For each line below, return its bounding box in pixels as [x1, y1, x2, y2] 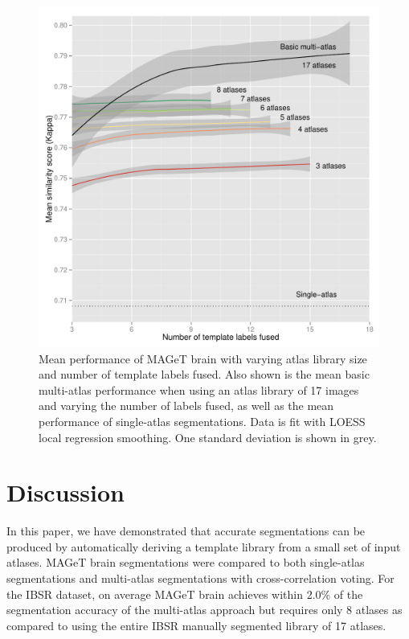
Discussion [6, 476, 125, 509]
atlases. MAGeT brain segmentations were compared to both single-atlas [6, 554, 365, 571]
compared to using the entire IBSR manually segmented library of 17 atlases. [6, 616, 387, 633]
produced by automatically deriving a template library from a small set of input [6, 538, 401, 555]
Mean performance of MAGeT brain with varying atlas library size [39, 350, 367, 367]
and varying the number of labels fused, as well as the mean [39, 397, 334, 414]
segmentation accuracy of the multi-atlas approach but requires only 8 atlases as [6, 601, 403, 618]
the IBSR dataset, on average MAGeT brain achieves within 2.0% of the [6, 585, 363, 602]
